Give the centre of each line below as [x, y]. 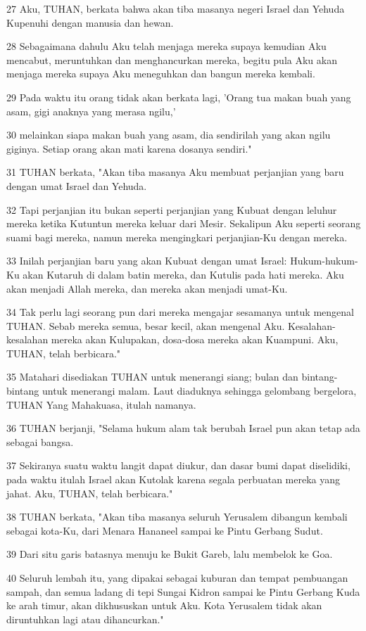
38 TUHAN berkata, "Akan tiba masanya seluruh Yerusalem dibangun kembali [177, 517]
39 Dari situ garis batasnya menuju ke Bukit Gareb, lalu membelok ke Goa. [170, 554]
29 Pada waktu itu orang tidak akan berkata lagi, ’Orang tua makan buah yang [179, 97]
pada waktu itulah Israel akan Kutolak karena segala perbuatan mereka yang [173, 479]
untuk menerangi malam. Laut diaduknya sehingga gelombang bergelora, [199, 391]
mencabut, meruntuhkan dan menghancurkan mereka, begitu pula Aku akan [172, 59]
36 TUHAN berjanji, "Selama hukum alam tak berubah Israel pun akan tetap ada [183, 428]
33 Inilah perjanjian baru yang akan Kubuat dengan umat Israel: [147, 261]
